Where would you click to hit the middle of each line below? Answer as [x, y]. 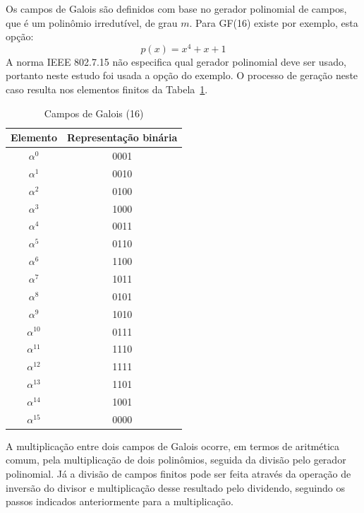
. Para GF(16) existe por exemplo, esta [274, 22]
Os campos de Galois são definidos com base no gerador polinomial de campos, [176, 8]
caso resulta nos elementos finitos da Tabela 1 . [107, 89]
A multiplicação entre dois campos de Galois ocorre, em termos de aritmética [173, 446]
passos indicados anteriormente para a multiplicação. [120, 501]
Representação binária [122, 137]
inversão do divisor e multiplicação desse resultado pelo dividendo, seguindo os [175, 487]
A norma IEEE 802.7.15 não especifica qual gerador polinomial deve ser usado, [176, 61]
